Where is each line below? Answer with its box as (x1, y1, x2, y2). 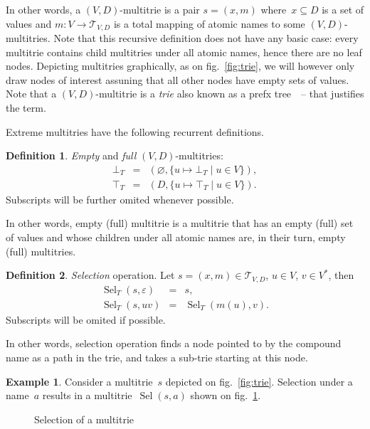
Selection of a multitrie (34, 411, 134, 426)
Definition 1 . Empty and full (6, 148, 137, 163)
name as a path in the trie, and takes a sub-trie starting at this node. (6, 349, 308, 364)
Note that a (6, 86, 57, 101)
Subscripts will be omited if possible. (6, 312, 166, 327)
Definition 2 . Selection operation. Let (6, 268, 175, 282)
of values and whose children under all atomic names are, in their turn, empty (6, 230, 346, 245)
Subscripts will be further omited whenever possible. (6, 191, 234, 206)
